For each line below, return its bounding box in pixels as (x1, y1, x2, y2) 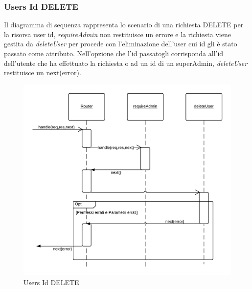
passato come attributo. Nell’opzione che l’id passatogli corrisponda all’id (4, 48, 224, 58)
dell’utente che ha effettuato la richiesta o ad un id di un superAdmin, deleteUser (4, 58, 248, 68)
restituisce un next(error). (4, 67, 81, 78)
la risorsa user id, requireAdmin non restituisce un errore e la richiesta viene (4, 29, 231, 39)
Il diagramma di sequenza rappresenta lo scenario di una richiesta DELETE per (4, 20, 244, 30)
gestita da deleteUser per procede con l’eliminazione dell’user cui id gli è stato (4, 39, 237, 49)
